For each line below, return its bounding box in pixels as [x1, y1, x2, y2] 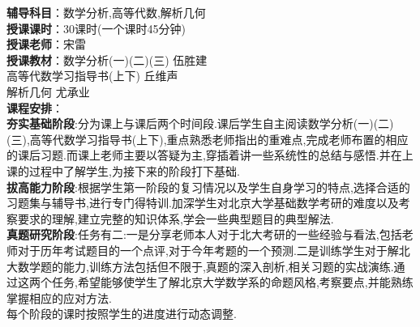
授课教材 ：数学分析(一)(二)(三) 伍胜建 [6, 51, 208, 68]
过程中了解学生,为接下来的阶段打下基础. [28, 162, 240, 179]
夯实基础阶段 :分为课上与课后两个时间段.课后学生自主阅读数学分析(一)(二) [6, 115, 394, 132]
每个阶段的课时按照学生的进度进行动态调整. [6, 305, 237, 322]
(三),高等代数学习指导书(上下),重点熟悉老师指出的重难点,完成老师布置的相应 [6, 130, 409, 147]
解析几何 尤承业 [6, 83, 90, 100]
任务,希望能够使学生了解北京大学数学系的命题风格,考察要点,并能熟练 [51, 274, 414, 291]
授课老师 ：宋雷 [6, 36, 86, 53]
